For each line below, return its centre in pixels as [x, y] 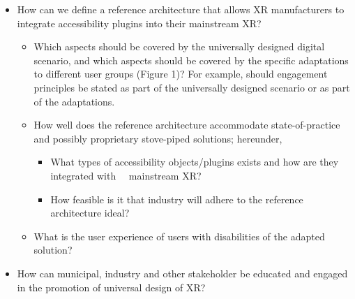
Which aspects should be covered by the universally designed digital [179, 46]
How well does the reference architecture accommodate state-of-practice [187, 125]
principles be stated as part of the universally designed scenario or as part [192, 87]
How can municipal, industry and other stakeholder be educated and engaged [182, 273]
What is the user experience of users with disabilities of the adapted [179, 236]
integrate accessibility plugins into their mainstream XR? [139, 23]
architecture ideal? [90, 213]
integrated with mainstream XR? [126, 175]
